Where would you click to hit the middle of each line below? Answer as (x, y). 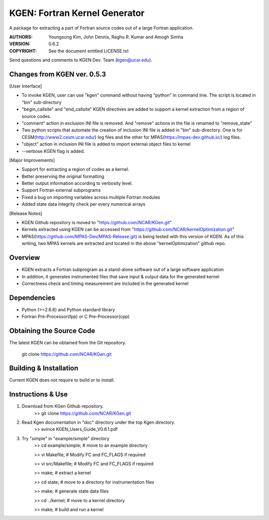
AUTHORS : (21, 37)
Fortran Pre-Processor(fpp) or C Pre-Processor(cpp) (75, 317)
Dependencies (32, 298)
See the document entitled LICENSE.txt (89, 51)
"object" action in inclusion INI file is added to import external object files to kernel (106, 144)
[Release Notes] (26, 213)
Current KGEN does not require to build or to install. (62, 380)
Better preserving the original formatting (63, 176)
